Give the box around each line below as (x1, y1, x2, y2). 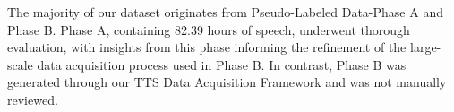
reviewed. (7, 90, 58, 108)
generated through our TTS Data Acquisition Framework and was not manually (7, 73, 447, 91)
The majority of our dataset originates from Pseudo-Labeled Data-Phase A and (7, 3, 443, 21)
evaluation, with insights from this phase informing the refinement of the (7, 38, 407, 56)
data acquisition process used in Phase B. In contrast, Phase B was (37, 55, 407, 73)
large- (410, 38, 441, 56)
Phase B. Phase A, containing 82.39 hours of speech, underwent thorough (7, 20, 410, 39)
